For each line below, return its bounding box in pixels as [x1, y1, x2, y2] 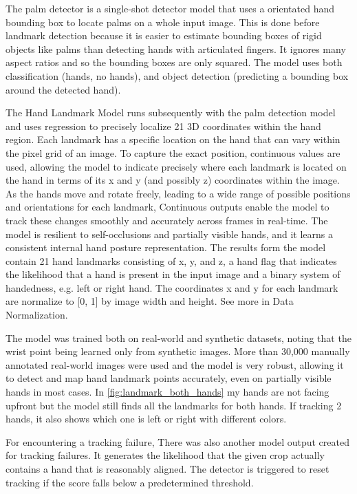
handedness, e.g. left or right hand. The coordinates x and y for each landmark [6, 280, 338, 294]
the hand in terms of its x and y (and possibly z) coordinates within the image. [6, 173, 340, 187]
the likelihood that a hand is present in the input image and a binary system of [6, 267, 340, 281]
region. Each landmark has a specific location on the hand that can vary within [6, 132, 340, 147]
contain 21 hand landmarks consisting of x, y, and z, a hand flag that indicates [6, 253, 337, 268]
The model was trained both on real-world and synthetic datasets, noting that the [6, 330, 351, 345]
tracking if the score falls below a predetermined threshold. [6, 475, 254, 489]
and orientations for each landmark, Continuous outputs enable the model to [6, 200, 329, 214]
